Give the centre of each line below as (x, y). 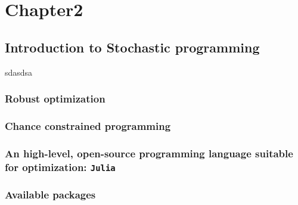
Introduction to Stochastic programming (132, 47)
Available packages (50, 195)
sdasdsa (19, 72)
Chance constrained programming (88, 125)
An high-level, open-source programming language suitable (149, 153)
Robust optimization (55, 99)
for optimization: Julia (60, 167)
